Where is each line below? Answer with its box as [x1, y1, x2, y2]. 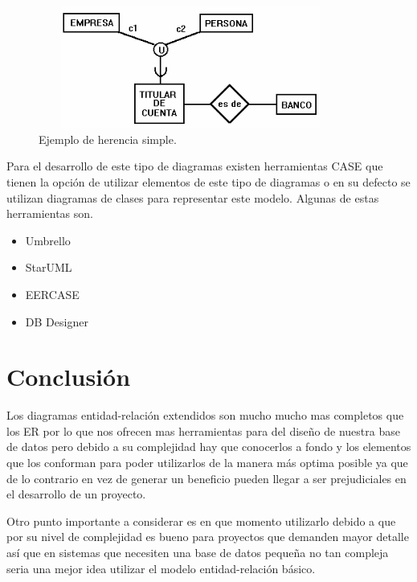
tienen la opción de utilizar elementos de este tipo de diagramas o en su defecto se [6, 173, 411, 190]
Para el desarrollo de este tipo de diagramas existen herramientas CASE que [6, 158, 383, 174]
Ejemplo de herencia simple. [39, 130, 177, 147]
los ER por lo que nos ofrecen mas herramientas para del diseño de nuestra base [6, 422, 400, 439]
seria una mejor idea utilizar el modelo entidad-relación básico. [6, 559, 316, 576]
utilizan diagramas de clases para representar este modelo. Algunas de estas [6, 189, 379, 206]
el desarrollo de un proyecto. [6, 486, 146, 502]
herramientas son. [6, 205, 93, 222]
